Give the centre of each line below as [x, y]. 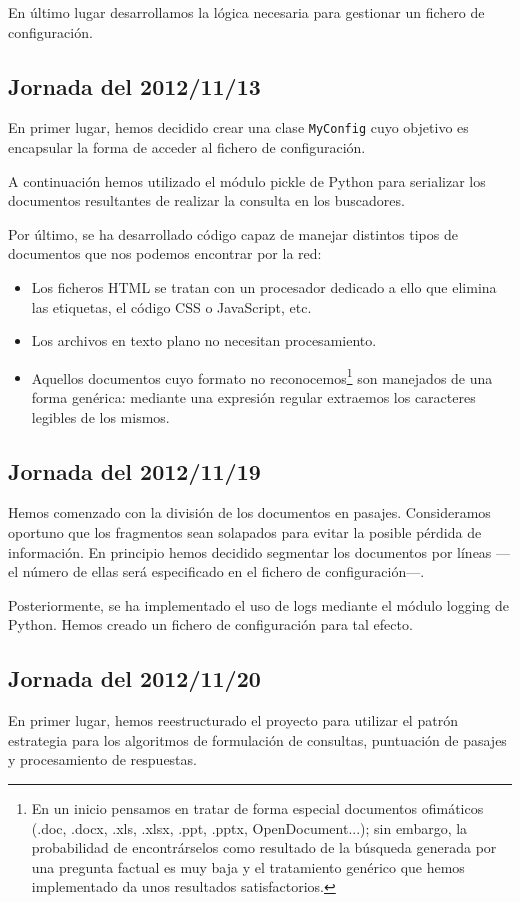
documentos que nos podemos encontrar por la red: [165, 253]
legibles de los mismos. [100, 416]
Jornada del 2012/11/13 [134, 85]
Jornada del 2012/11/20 [134, 678]
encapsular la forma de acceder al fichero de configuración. [187, 147]
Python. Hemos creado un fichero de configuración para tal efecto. [210, 624]
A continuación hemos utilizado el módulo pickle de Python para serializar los [247, 180]
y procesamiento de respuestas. [102, 759]
